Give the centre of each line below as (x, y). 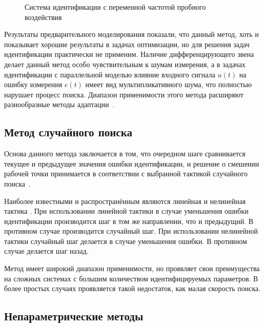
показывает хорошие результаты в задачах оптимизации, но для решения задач (127, 44)
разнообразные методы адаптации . (59, 104)
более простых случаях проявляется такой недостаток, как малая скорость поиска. (133, 288)
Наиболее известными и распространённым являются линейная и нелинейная (125, 201)
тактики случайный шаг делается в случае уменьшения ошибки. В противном (126, 241)
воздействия (43, 17)
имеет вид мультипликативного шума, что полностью (168, 84)
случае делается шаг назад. (46, 251)
